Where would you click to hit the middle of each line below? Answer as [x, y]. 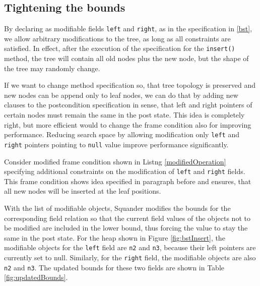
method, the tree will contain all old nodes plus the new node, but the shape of [126, 58]
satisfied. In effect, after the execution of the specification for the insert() [120, 48]
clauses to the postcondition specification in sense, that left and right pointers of [128, 105]
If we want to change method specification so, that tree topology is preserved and [130, 85]
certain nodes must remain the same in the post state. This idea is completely [124, 115]
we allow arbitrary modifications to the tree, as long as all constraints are [117, 38]
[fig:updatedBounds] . [36, 277]
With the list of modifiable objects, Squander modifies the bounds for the [117, 208]
